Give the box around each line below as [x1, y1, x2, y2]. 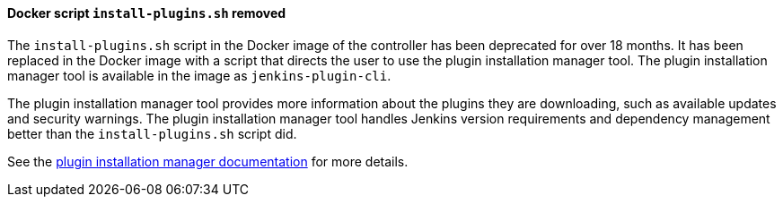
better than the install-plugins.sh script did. [7, 125, 297, 141]
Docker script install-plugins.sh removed [7, 5, 286, 21]
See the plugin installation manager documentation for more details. [7, 153, 409, 169]
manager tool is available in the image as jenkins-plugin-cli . [7, 67, 391, 83]
